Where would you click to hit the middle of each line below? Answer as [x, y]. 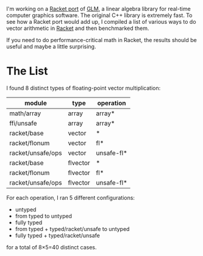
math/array [25, 113]
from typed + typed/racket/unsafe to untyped [72, 229]
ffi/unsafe [23, 123]
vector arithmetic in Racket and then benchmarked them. [78, 28]
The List [27, 71]
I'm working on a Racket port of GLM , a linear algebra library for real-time [98, 9]
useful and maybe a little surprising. [51, 46]
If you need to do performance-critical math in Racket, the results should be [101, 40]
